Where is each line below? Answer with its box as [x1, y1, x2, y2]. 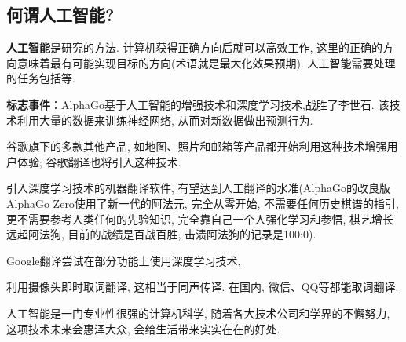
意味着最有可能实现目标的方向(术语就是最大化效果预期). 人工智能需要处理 [16, 54, 396, 71]
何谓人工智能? [6, 2, 115, 27]
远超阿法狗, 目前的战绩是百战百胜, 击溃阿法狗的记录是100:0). [6, 226, 316, 242]
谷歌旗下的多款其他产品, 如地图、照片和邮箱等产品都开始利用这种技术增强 [6, 138, 387, 155]
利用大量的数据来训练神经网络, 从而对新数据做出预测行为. [16, 111, 313, 128]
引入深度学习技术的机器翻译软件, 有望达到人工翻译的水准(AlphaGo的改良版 [6, 180, 390, 196]
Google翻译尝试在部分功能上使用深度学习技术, [6, 252, 241, 268]
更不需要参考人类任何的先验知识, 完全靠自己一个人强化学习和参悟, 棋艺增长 [6, 210, 394, 227]
